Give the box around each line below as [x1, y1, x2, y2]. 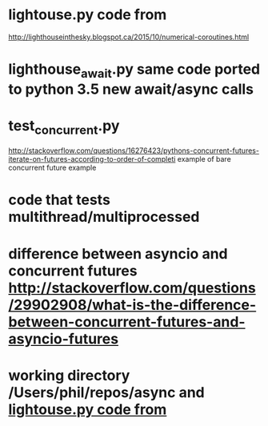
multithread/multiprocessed [8, 208, 200, 226]
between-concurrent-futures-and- [8, 312, 246, 331]
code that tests [8, 191, 110, 209]
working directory [8, 366, 130, 384]
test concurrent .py [8, 116, 120, 138]
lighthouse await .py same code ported [8, 60, 261, 81]
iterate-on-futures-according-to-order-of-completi [8, 155, 176, 164]
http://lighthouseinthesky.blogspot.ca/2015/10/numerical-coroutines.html [8, 32, 250, 42]
